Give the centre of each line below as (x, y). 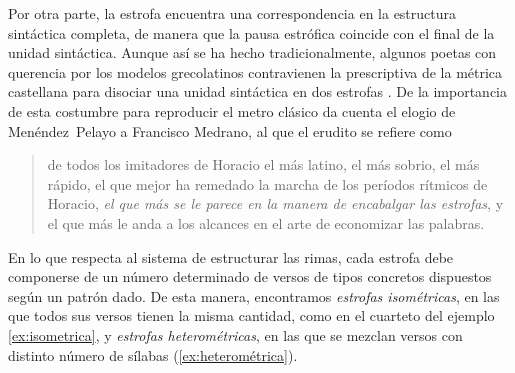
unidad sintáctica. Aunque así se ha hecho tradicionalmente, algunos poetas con (252, 52)
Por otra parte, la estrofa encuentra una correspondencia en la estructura (232, 13)
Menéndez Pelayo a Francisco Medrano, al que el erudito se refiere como (230, 130)
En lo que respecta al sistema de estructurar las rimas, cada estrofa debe (231, 256)
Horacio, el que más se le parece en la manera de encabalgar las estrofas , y (275, 203)
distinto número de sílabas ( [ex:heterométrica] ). (153, 354)
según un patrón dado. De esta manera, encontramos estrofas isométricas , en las (254, 295)
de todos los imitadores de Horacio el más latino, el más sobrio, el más (263, 164)
